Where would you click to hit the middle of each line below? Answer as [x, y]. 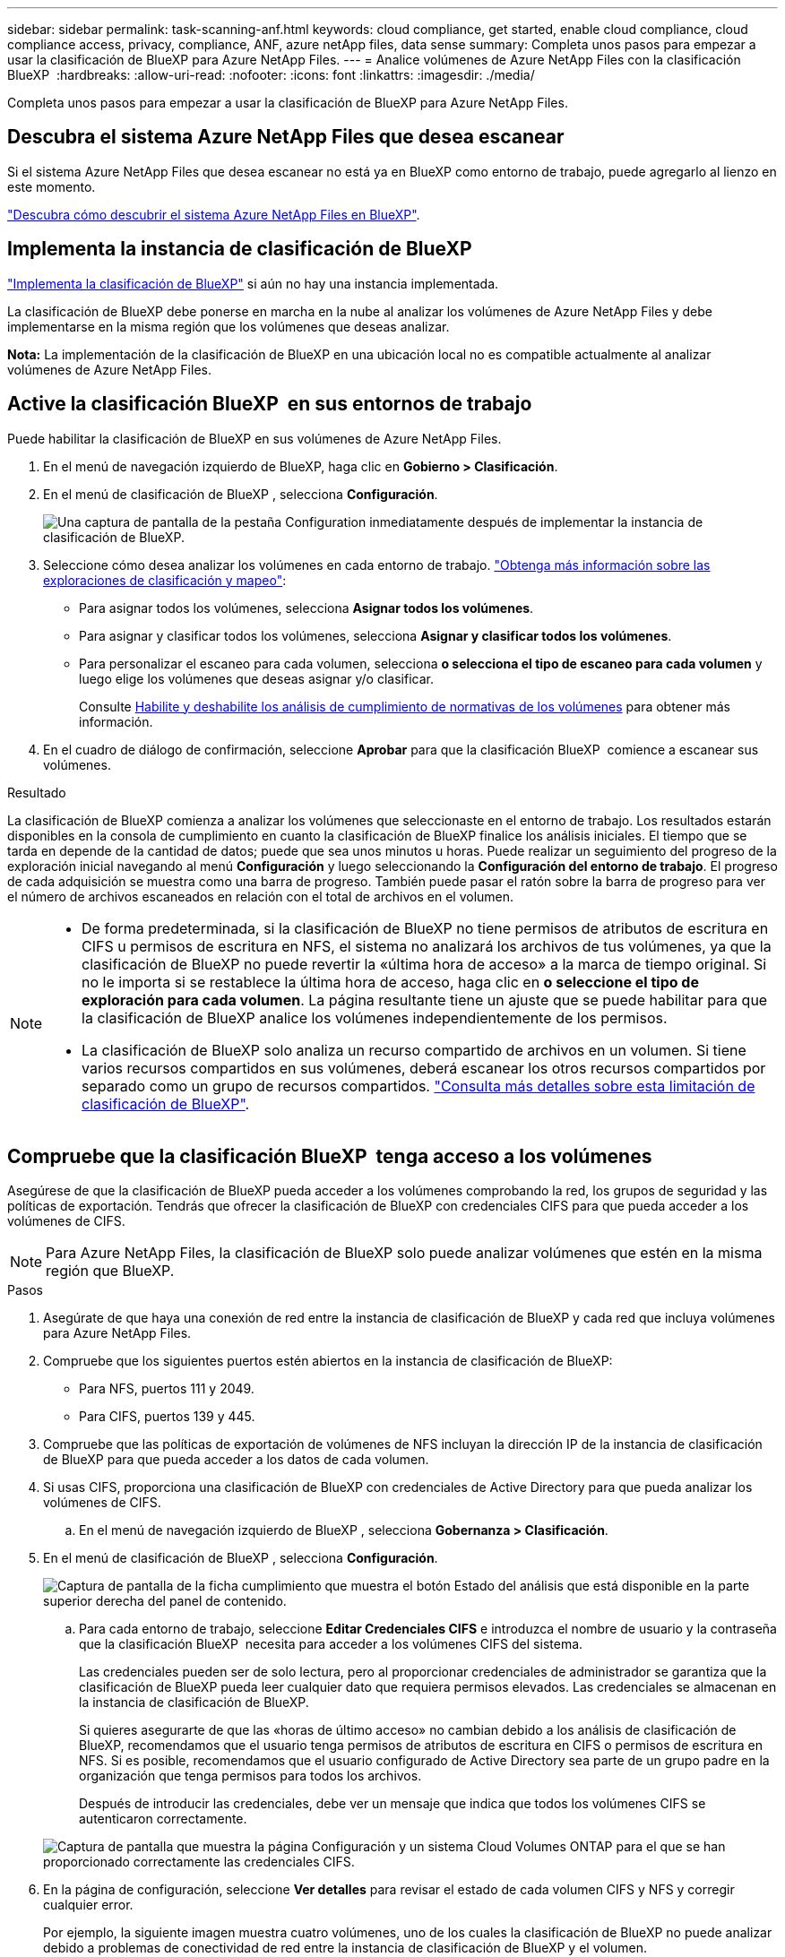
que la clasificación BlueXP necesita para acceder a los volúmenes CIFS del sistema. [331, 1644]
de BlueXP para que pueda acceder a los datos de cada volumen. [236, 1460]
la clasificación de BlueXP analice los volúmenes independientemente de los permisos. [375, 1017]
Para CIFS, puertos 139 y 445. [167, 1417]
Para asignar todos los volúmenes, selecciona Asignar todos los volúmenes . [306, 608]
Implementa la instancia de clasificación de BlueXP [240, 249]
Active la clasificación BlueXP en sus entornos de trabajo [270, 404]
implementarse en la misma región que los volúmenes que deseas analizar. [229, 326]
